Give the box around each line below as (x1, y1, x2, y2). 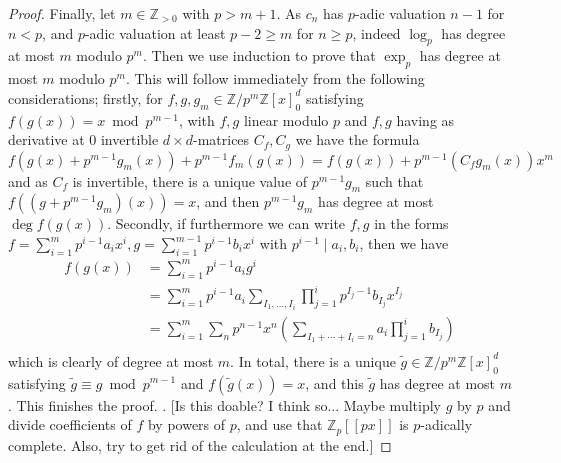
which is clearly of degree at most (8, 350, 214, 371)
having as (396, 109, 455, 130)
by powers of (147, 414, 226, 435)
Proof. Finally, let (8, 3, 116, 23)
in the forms (374, 213, 449, 234)
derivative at (8, 129, 85, 150)
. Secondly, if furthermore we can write (107, 213, 346, 234)
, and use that (236, 414, 323, 435)
